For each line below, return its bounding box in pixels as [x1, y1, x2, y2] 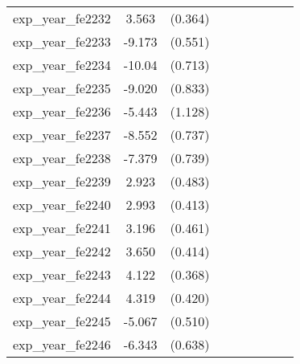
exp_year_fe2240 [13, 195, 111, 214]
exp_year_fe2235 [13, 79, 111, 97]
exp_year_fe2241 [13, 219, 111, 237]
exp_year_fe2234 [13, 55, 111, 74]
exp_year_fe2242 [13, 242, 111, 260]
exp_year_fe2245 [13, 312, 111, 330]
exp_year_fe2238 [13, 149, 111, 167]
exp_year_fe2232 [13, 9, 111, 27]
